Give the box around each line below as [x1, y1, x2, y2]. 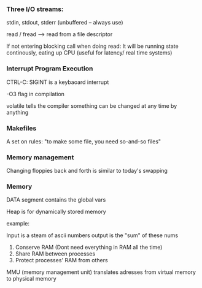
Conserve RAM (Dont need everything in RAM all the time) [15, 244, 163, 251]
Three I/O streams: [6, 5, 64, 13]
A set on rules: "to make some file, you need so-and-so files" [6, 137, 161, 145]
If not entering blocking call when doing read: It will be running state [6, 42, 179, 50]
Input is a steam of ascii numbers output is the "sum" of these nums [6, 232, 179, 239]
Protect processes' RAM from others [15, 257, 109, 264]
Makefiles [6, 124, 37, 132]
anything [6, 108, 29, 116]
